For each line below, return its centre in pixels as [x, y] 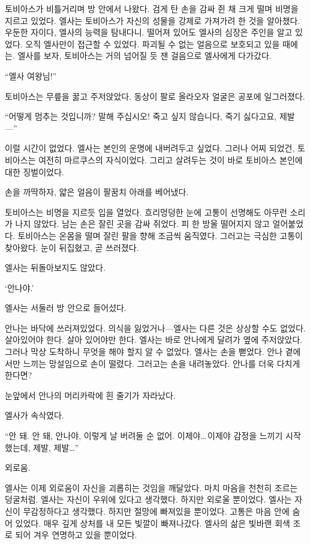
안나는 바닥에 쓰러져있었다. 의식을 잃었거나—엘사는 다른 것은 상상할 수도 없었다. [155, 328]
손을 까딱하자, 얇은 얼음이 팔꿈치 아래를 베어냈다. [97, 192]
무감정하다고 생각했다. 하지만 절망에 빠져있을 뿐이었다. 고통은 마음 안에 [156, 511]
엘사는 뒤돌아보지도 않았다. [55, 267]
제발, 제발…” [56, 447]
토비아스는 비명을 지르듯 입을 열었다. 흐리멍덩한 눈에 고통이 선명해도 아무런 [146, 212]
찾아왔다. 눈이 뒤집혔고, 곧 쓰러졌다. [72, 247]
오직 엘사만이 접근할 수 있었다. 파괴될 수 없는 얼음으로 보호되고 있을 [153, 44]
